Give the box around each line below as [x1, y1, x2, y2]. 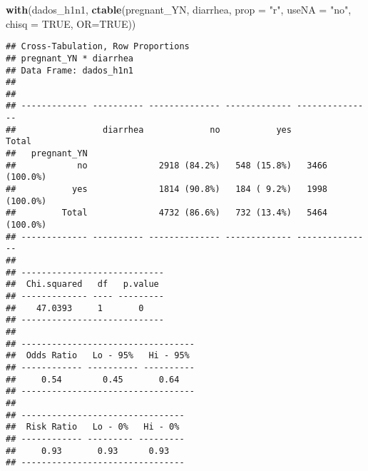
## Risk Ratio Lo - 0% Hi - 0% [6, 422, 180, 432]
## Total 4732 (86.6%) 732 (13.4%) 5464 [6, 208, 328, 218]
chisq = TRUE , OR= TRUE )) [6, 16, 136, 31]
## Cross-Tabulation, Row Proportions [6, 41, 190, 52]
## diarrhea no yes [6, 124, 292, 135]
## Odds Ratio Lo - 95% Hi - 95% [6, 350, 190, 361]
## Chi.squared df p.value [6, 279, 159, 290]
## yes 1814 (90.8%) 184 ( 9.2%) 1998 [6, 184, 328, 195]
